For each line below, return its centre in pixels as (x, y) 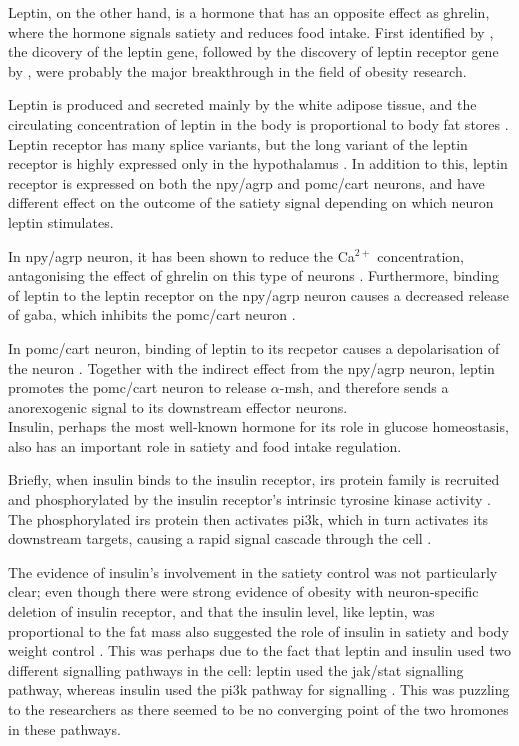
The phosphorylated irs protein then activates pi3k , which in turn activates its (248, 518)
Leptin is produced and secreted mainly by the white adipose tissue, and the (242, 104)
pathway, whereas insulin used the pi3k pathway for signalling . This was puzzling (259, 689)
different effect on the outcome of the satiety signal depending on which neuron (251, 202)
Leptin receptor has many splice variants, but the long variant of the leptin (238, 143)
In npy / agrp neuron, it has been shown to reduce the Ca (181, 255)
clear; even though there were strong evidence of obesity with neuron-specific (243, 591)
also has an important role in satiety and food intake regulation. (205, 445)
